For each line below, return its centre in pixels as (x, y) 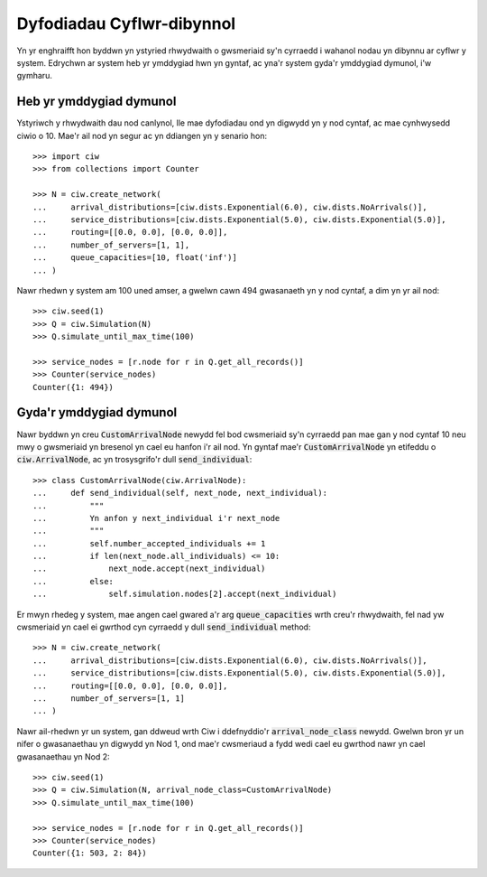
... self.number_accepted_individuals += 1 (149, 543)
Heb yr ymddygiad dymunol (96, 102)
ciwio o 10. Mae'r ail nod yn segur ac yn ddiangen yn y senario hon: (142, 135)
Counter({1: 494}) (74, 387)
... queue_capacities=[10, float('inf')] (135, 258)
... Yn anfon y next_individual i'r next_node (156, 518)
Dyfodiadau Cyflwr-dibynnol (126, 23)
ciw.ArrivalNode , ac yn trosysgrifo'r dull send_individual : (134, 460)
